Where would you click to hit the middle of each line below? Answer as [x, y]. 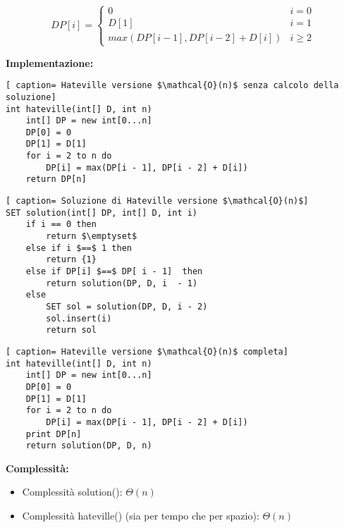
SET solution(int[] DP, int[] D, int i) [102, 213]
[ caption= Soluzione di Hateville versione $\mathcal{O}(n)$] [157, 201]
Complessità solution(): [72, 492]
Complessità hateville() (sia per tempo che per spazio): [141, 516]
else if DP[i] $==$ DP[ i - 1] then [114, 272]
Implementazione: [50, 62]
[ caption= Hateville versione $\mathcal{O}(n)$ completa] [147, 351]
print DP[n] [54, 434]
